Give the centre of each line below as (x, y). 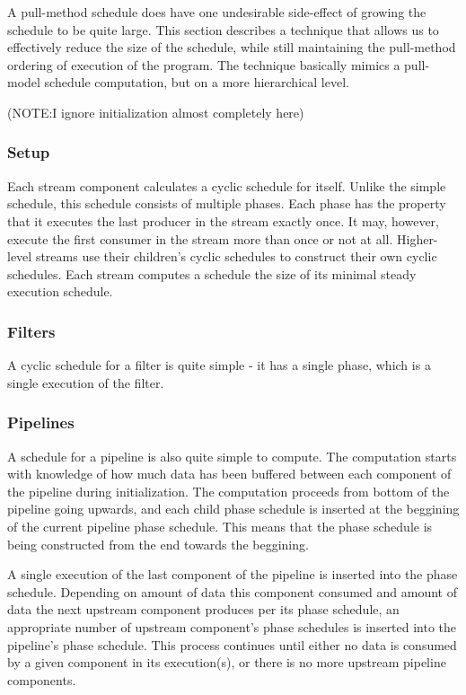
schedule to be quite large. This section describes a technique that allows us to (223, 29)
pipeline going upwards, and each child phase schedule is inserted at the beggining (233, 509)
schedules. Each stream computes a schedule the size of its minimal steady (212, 273)
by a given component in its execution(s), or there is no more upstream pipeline (227, 662)
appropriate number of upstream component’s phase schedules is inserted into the (232, 626)
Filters (31, 331)
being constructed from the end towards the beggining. (158, 544)
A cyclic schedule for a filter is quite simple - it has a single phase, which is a (219, 365)
